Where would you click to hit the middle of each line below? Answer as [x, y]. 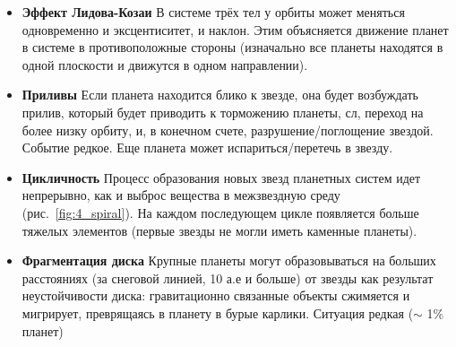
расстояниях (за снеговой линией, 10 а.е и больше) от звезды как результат [228, 278]
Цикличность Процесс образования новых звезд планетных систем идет [221, 177]
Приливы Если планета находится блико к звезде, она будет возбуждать [220, 95]
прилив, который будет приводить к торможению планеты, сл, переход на [223, 112]
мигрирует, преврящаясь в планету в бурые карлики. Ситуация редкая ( [218, 312]
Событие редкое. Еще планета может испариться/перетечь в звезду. [207, 147]
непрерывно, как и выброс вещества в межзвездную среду [181, 195]
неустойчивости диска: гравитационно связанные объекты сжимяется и [216, 295]
